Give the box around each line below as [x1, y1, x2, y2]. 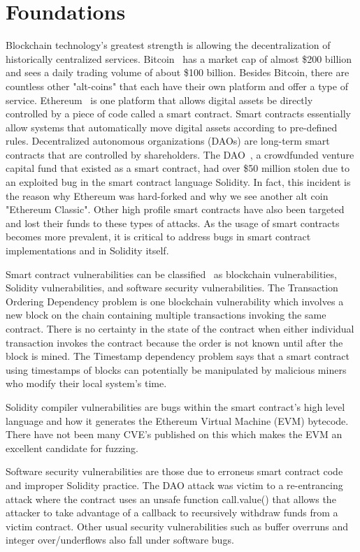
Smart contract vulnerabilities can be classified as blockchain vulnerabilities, [6, 266, 337, 281]
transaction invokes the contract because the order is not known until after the [6, 335, 343, 349]
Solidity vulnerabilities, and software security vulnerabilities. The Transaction [6, 280, 338, 295]
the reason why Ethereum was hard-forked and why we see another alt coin [6, 188, 329, 203]
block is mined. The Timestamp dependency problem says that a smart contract [6, 349, 350, 363]
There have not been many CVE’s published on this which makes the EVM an [6, 427, 343, 442]
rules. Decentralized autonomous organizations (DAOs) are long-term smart [6, 133, 330, 148]
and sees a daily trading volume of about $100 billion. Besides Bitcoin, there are [6, 65, 350, 80]
